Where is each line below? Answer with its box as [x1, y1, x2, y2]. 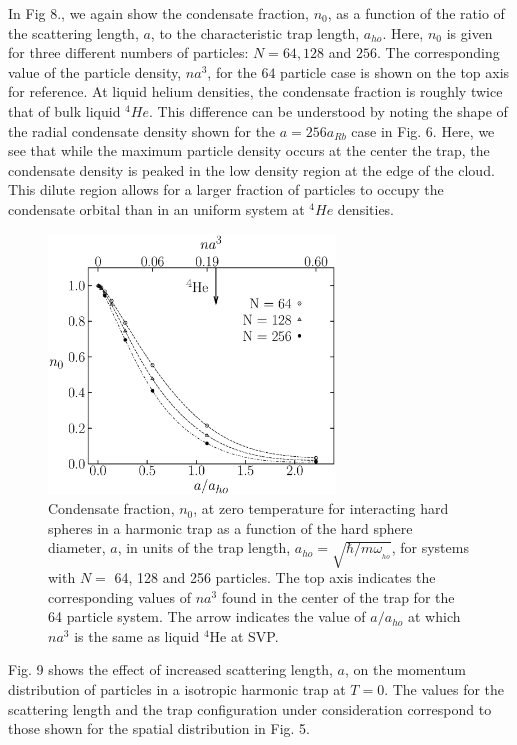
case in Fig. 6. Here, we [351, 120, 495, 141]
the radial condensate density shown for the [8, 120, 276, 141]
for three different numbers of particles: [8, 42, 249, 63]
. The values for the [384, 679, 505, 700]
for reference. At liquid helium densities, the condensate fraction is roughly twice [8, 81, 503, 102]
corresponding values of [48, 586, 191, 607]
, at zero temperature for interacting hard [193, 498, 449, 519]
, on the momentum [344, 659, 466, 680]
